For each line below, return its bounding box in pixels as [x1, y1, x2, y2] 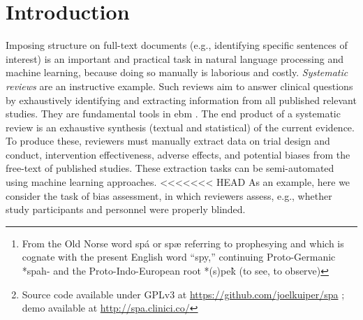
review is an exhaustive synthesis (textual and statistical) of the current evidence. [6, 119, 355, 134]
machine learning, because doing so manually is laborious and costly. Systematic [6, 65, 348, 80]
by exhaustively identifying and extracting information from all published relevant [6, 92, 357, 107]
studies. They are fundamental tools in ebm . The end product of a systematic [6, 106, 341, 121]
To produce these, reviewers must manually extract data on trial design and [6, 133, 330, 148]
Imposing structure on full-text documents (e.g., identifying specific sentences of [6, 38, 348, 52]
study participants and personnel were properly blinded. [6, 202, 246, 217]
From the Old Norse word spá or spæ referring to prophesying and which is [22, 235, 344, 250]
